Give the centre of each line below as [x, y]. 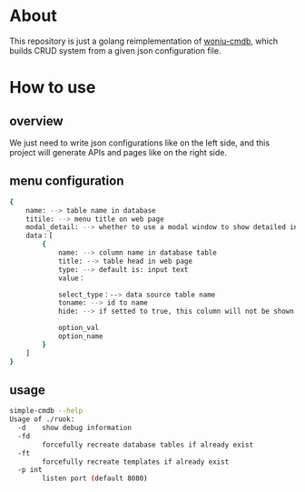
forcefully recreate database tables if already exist [148, 445]
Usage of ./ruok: [42, 419]
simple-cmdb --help [46, 411]
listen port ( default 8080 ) [95, 478]
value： [72, 278]
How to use [53, 88]
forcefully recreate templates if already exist [136, 462]
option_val [79, 328]
